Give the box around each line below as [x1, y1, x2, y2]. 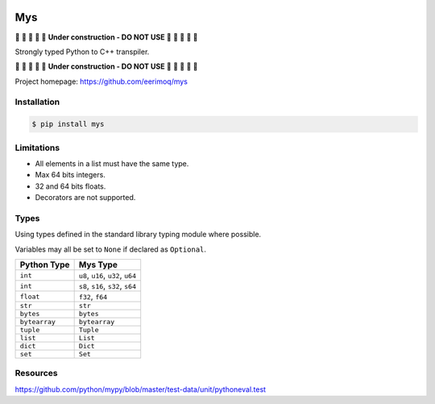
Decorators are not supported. [35, 193, 136, 202]
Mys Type [78, 259, 118, 270]
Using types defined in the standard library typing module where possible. [14, 230, 262, 239]
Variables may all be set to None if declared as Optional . [14, 244, 207, 254]
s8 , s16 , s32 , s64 [78, 281, 137, 292]
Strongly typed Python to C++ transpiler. [14, 47, 150, 56]
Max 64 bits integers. [35, 170, 106, 180]
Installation [14, 97, 60, 108]
